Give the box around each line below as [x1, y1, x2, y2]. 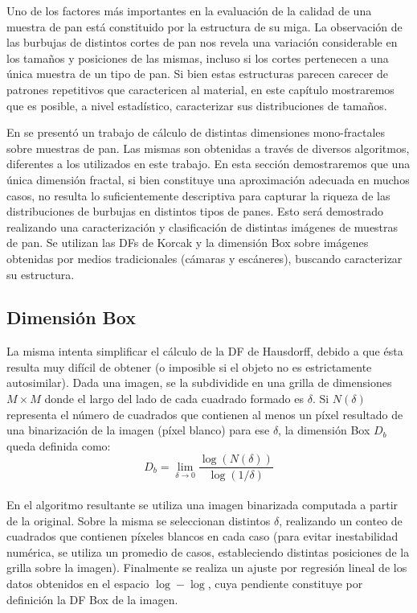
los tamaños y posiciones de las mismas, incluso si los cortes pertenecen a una [6, 49, 389, 66]
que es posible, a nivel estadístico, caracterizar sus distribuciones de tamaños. [6, 97, 387, 113]
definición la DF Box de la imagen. [6, 590, 178, 607]
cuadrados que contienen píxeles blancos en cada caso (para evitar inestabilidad [6, 528, 399, 545]
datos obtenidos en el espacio [6, 575, 149, 592]
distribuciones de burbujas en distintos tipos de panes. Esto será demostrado [6, 203, 383, 220]
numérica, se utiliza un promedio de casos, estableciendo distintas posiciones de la [6, 543, 410, 560]
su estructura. [6, 265, 75, 282]
